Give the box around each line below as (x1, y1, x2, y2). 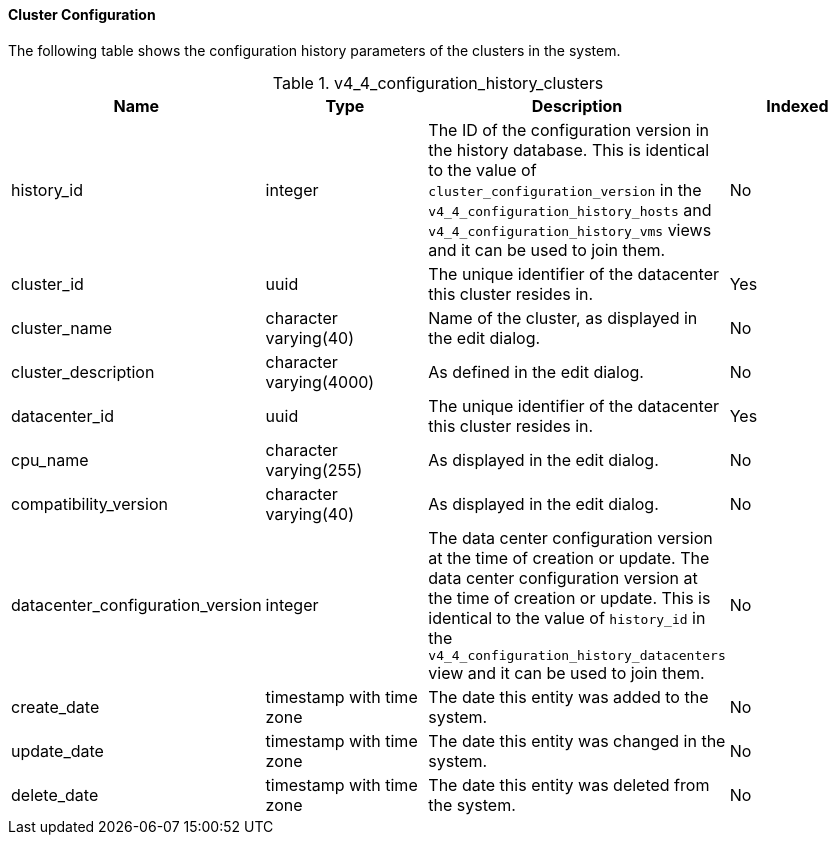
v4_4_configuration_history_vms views (428, 219, 712, 240)
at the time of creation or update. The (428, 547, 710, 568)
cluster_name (11, 317, 112, 338)
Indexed (766, 95, 829, 116)
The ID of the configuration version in (428, 119, 709, 140)
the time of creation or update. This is (428, 587, 711, 608)
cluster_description (11, 361, 155, 382)
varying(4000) (265, 371, 375, 392)
